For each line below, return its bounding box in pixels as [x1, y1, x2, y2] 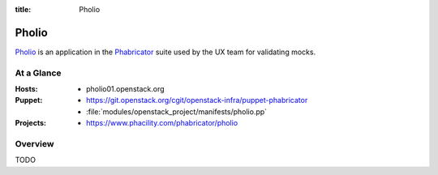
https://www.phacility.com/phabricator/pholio [86, 118, 238, 128]
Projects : [15, 118, 46, 128]
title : [15, 5, 32, 14]
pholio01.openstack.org [86, 84, 165, 94]
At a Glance [15, 67, 62, 79]
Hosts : [15, 84, 38, 94]
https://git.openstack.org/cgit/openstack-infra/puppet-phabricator [86, 96, 308, 105]
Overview [15, 138, 54, 149]
